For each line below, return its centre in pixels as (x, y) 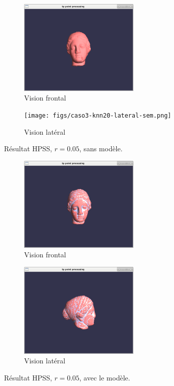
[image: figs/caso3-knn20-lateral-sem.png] (98, 115)
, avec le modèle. (105, 377)
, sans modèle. (101, 149)
